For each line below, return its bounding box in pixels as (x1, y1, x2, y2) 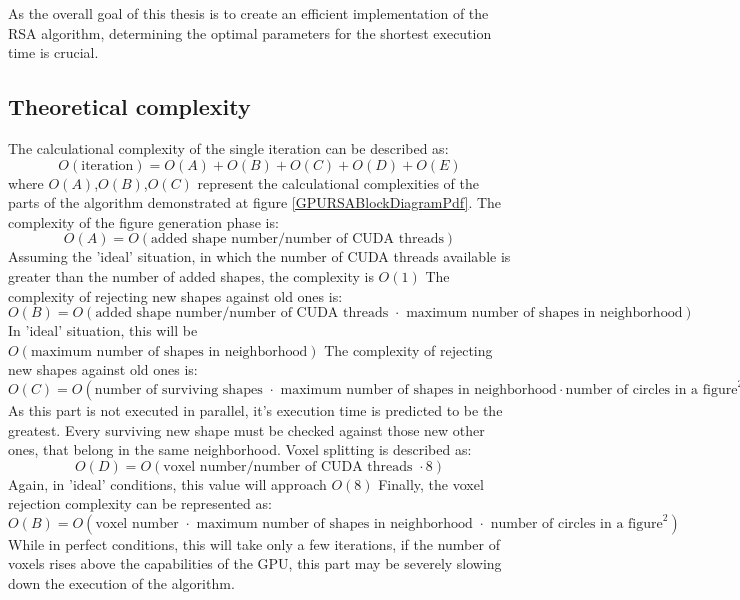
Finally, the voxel (378, 473, 484, 494)
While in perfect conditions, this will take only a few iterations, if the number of (8, 533, 500, 554)
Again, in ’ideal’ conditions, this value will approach (8, 473, 327, 494)
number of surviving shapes (94, 382, 263, 397)
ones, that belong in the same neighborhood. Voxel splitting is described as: (8, 439, 472, 460)
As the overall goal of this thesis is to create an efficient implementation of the (8, 3, 489, 23)
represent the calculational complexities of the (197, 172, 479, 193)
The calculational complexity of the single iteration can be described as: (8, 137, 449, 158)
